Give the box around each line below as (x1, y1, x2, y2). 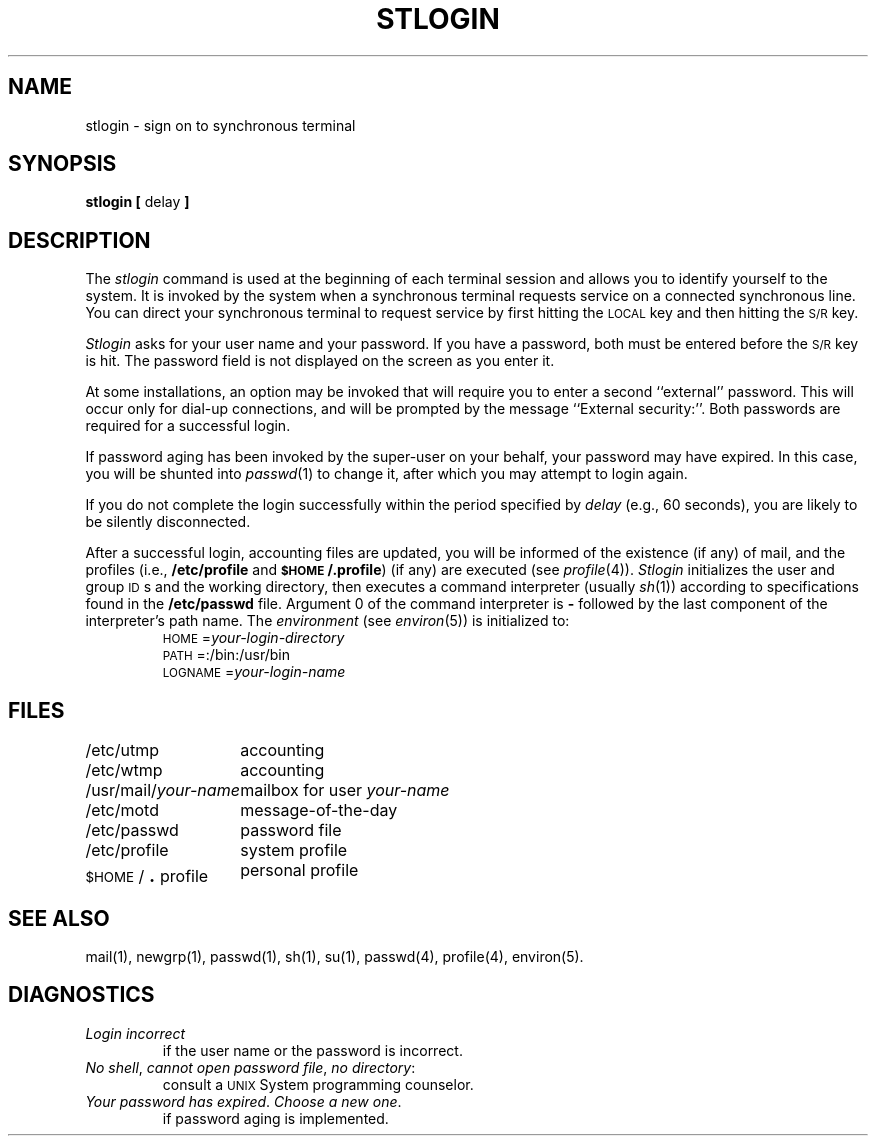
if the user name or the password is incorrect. (162, 1041, 463, 1059)
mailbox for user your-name (240, 780, 450, 801)
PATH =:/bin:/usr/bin (162, 646, 290, 664)
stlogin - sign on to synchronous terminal (85, 116, 356, 134)
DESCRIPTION (8, 227, 151, 253)
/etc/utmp (85, 740, 159, 761)
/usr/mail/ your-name (85, 780, 240, 801)
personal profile (240, 860, 359, 881)
